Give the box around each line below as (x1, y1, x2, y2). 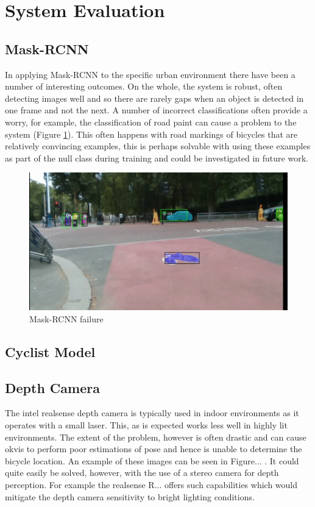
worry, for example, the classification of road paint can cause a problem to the (5, 115, 297, 128)
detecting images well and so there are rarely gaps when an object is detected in (5, 91, 304, 104)
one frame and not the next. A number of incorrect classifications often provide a (5, 104, 308, 116)
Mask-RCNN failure (29, 312, 104, 325)
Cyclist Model (5, 342, 96, 361)
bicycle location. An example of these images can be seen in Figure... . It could (5, 454, 299, 467)
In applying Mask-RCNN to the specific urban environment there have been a (5, 68, 296, 80)
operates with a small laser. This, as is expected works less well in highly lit (5, 418, 288, 431)
